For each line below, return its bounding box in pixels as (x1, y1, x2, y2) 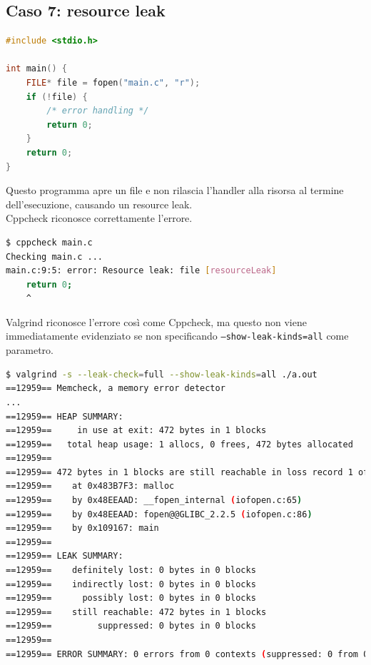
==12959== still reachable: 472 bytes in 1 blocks (6, 606, 267, 617)
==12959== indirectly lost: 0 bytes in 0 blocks (6, 579, 256, 589)
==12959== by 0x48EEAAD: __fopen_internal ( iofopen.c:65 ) (6, 495, 303, 506)
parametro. (6, 342, 54, 357)
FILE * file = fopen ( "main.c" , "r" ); (26, 77, 200, 88)
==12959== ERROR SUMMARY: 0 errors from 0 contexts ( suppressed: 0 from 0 (6, 649, 369, 659)
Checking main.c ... (6, 251, 103, 262)
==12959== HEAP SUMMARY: (6, 411, 123, 422)
